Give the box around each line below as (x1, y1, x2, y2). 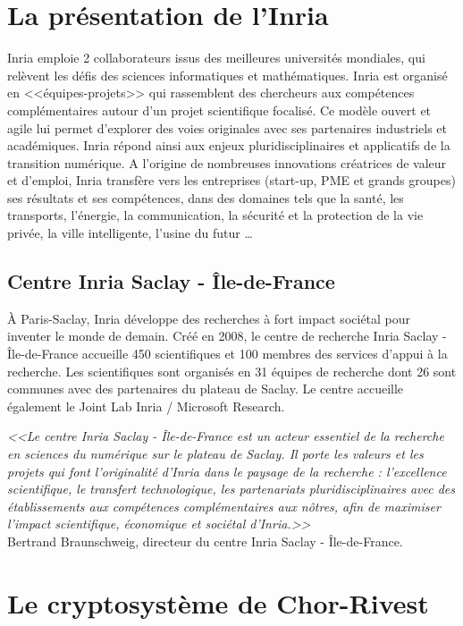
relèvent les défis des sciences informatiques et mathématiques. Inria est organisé (7, 65, 448, 84)
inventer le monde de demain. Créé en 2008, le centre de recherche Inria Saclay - (7, 326, 447, 345)
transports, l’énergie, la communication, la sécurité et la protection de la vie (7, 206, 424, 224)
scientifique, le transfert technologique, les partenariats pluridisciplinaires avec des (7, 479, 456, 498)
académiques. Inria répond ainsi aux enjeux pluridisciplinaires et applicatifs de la (7, 136, 450, 155)
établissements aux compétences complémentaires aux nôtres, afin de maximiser (7, 496, 441, 515)
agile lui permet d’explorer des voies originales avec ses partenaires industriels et (7, 118, 448, 137)
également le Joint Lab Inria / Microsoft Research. (7, 396, 285, 415)
